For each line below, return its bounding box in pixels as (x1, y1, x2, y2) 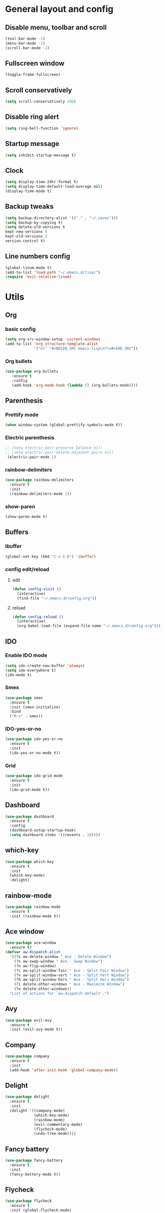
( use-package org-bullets (5, 369, 58, 374)
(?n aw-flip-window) (14, 963, 56, 968)
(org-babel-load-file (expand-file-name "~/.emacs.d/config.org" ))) (17, 623, 161, 629)
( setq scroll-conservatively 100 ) (5, 99, 77, 104)
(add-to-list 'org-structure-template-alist (5, 341, 98, 347)
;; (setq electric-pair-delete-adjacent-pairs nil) (5, 450, 114, 455)
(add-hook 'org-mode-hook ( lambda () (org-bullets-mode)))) (11, 382, 138, 388)
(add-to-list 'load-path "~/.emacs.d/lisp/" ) (5, 270, 100, 275)
